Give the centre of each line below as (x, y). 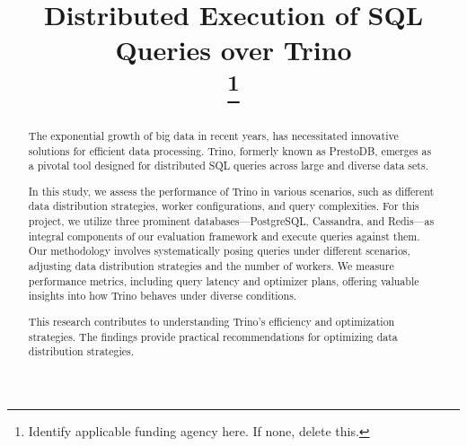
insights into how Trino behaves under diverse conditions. (163, 296)
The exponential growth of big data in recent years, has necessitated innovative (213, 135)
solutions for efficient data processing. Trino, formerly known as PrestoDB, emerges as (230, 150)
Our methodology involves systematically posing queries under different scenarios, (219, 251)
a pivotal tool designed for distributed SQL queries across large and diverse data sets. (228, 166)
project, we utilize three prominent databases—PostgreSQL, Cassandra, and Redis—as (231, 221)
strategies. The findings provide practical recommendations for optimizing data (213, 336)
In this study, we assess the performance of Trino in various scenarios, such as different (231, 191)
